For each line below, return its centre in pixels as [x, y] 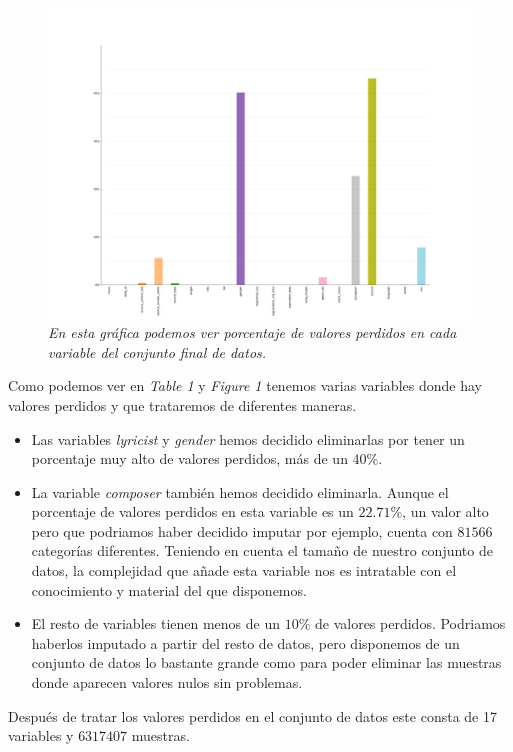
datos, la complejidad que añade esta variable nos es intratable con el [244, 570]
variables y [41, 735]
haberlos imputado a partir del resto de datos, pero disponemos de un [245, 642]
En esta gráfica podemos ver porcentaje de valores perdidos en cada [252, 332]
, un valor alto [445, 511]
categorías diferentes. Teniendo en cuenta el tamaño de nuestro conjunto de [262, 550]
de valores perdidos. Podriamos [410, 623]
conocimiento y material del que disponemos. [169, 589]
